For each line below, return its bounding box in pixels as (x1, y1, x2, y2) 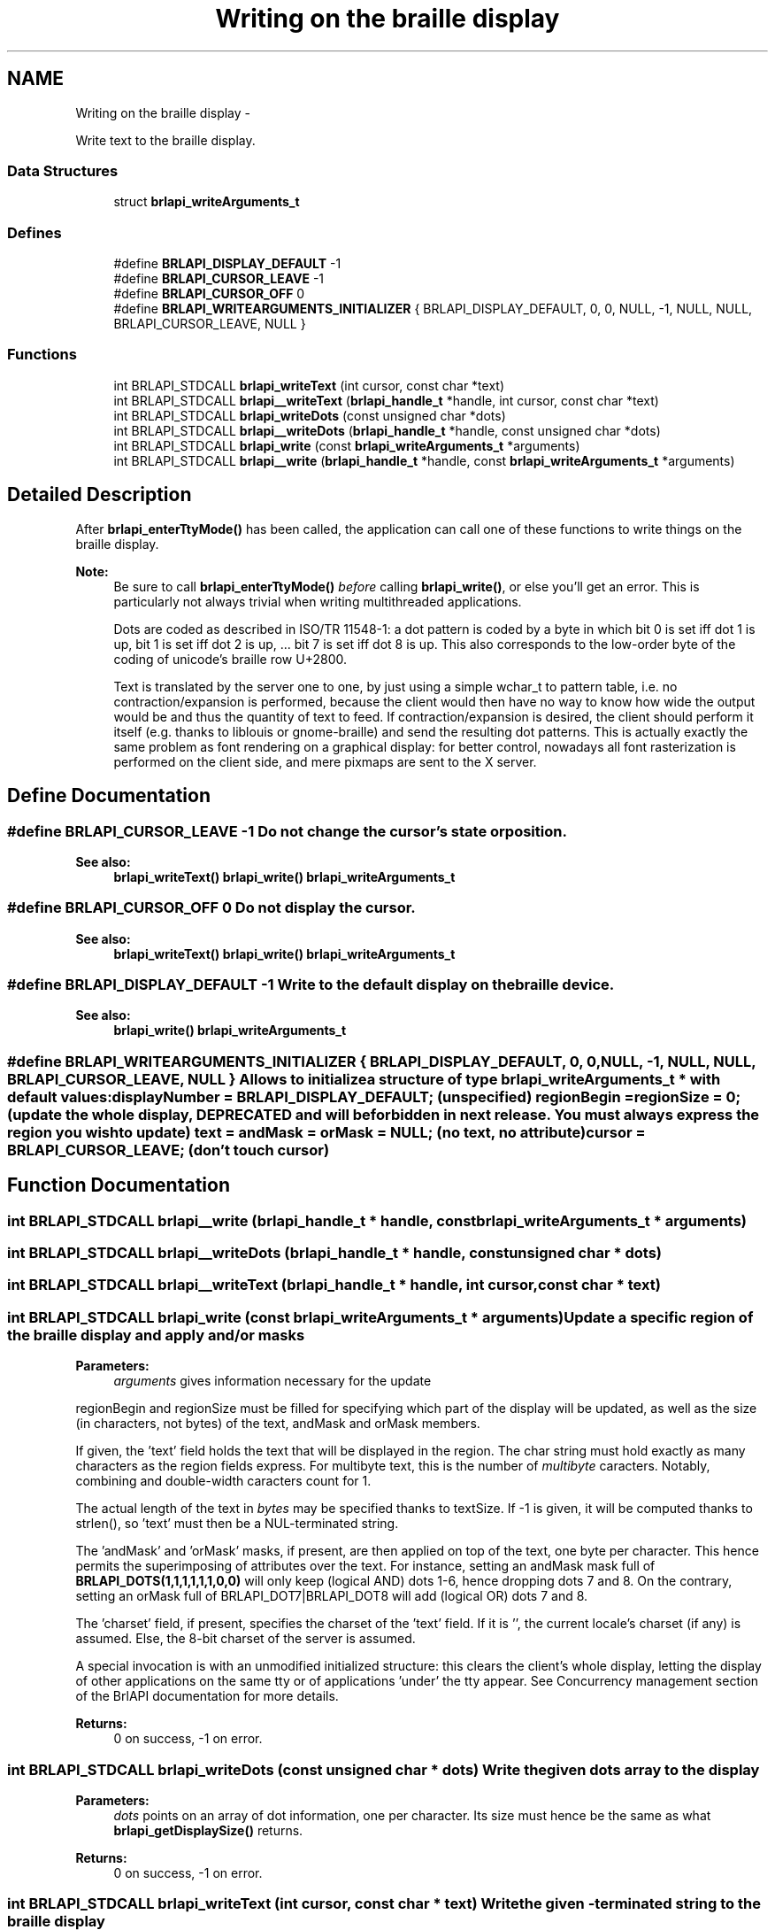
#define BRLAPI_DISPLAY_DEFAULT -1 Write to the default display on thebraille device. (7, 976, 615, 994)
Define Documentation (7, 784, 211, 807)
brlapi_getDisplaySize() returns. (113, 1822, 303, 1838)
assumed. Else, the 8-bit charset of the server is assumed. (75, 1631, 416, 1647)
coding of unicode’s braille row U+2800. (113, 651, 347, 667)
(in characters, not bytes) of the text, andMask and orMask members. (75, 1416, 480, 1432)
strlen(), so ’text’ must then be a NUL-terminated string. (75, 1516, 399, 1532)
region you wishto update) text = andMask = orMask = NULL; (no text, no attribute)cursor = (7, 1123, 646, 1141)
